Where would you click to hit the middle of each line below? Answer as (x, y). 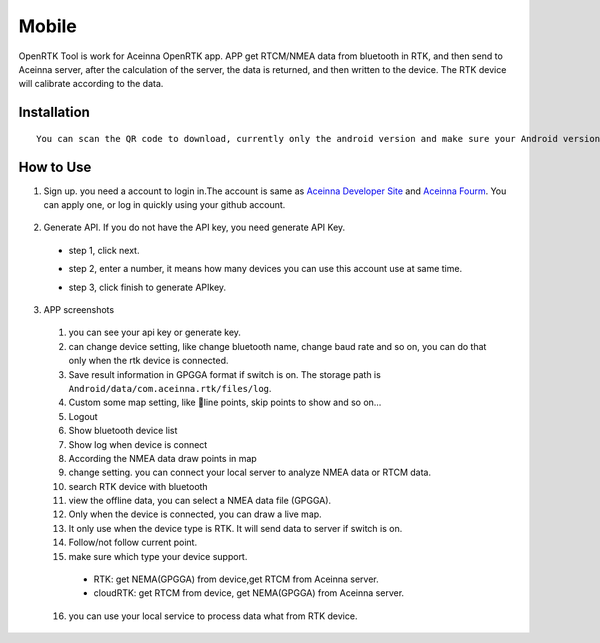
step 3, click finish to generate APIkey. (147, 287)
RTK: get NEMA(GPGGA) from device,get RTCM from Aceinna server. (236, 579)
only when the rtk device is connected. (148, 361)
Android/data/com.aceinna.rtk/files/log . (170, 388)
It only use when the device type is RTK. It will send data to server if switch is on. (235, 528)
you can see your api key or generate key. (155, 332)
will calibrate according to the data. (91, 84)
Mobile (47, 26)
